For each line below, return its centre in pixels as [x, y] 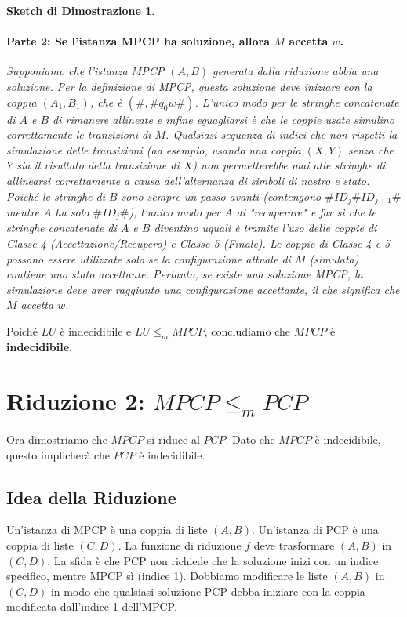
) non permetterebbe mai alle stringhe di [289, 165]
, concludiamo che [247, 331]
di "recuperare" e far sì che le [306, 212]
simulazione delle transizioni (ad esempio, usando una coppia [154, 149]
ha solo [72, 212]
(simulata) [334, 258]
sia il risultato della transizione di [98, 165]
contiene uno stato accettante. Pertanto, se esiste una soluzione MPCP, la [185, 274]
